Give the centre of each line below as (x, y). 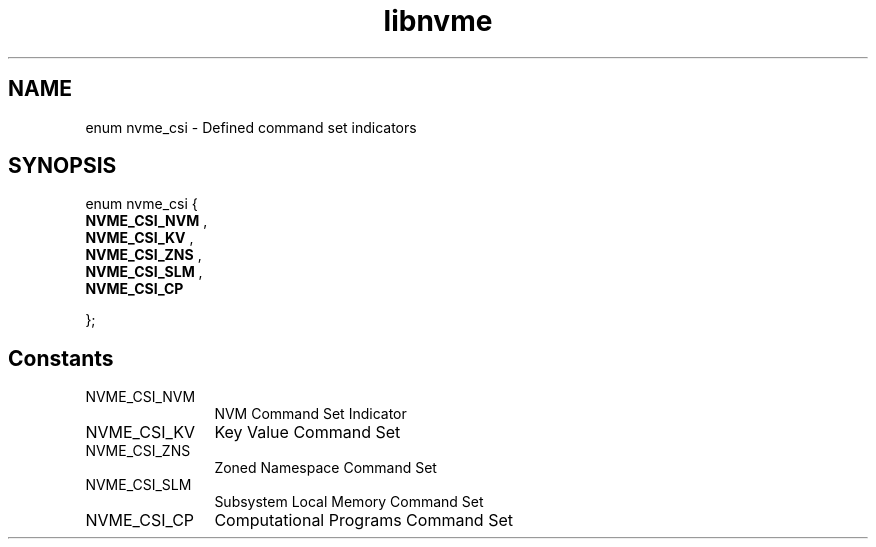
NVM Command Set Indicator (310, 414)
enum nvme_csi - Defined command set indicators (251, 127)
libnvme (438, 21)
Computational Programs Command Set (363, 520)
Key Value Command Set (307, 432)
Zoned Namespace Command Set (325, 468)
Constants (61, 358)
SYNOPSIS (62, 166)
